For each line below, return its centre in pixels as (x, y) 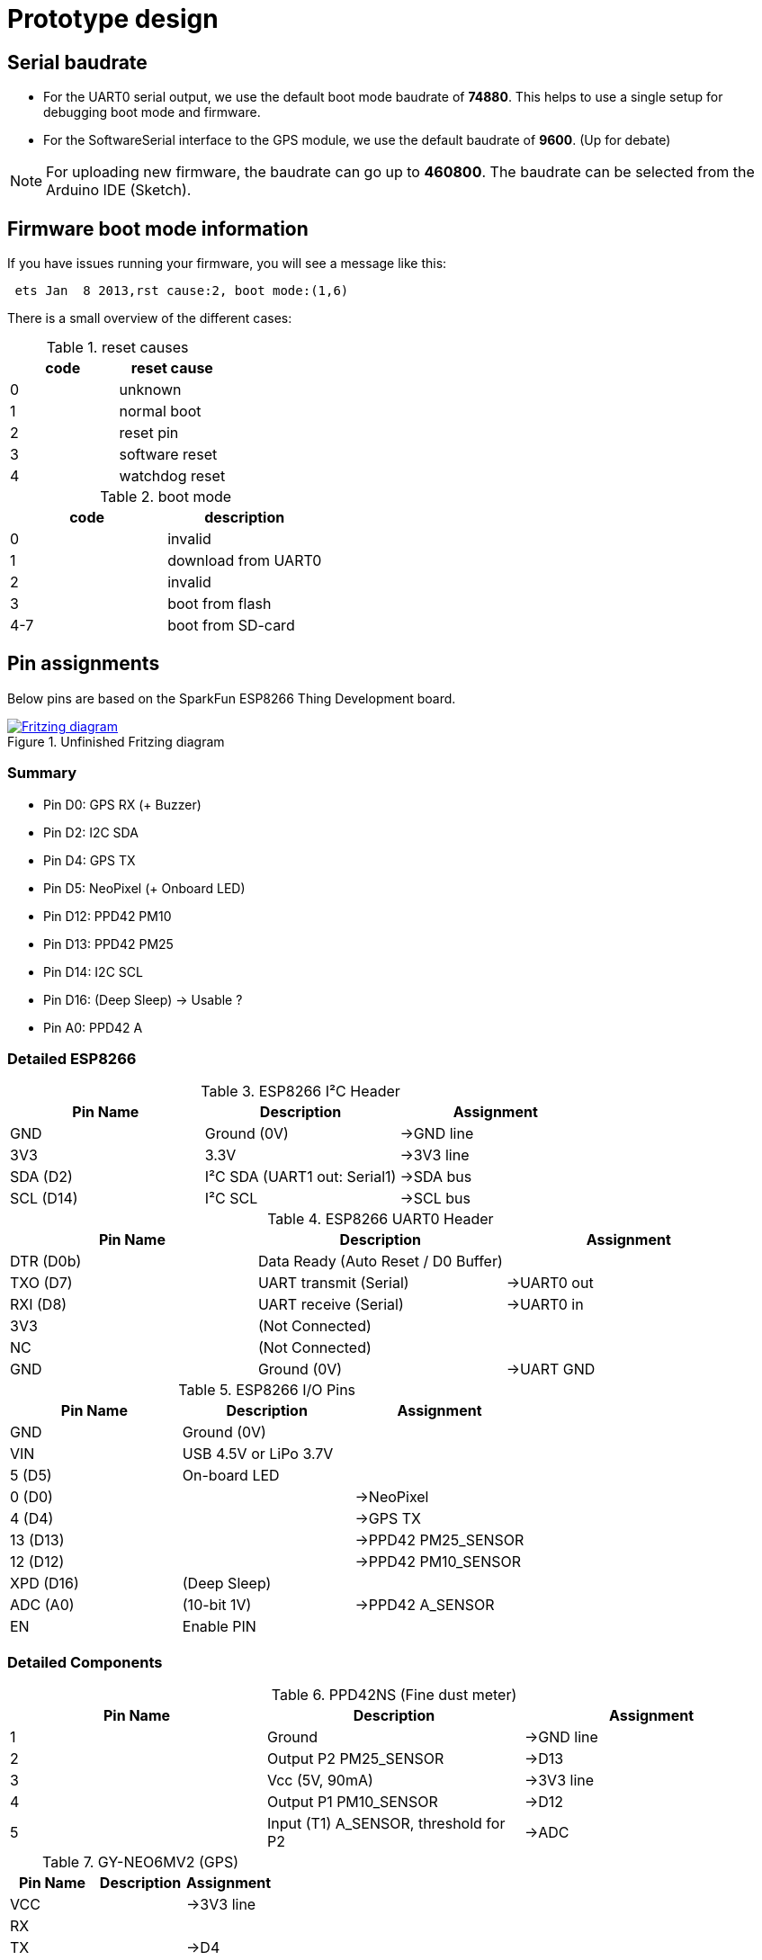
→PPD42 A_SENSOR (425, 1605)
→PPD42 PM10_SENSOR (438, 1562)
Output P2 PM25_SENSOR (355, 1759)
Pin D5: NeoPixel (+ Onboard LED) (144, 888)
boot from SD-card (231, 626)
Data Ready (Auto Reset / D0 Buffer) (380, 1262)
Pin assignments (84, 664)
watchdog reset (172, 476)
